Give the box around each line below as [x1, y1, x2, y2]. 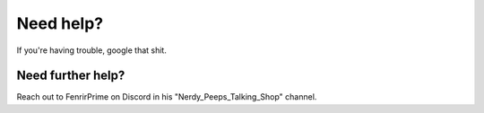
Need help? [16, 13, 103, 33]
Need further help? [16, 68, 125, 83]
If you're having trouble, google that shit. [16, 45, 168, 56]
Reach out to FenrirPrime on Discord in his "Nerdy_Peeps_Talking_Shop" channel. [16, 91, 317, 102]
